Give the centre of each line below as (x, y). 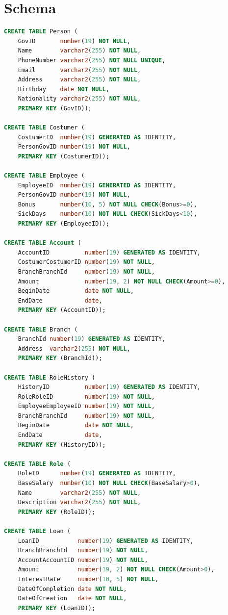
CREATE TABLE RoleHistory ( (50, 377)
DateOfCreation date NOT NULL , (72, 599)
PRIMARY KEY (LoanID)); (57, 608)
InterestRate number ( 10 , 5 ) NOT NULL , (88, 579)
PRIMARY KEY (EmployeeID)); (63, 224)
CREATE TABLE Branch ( (41, 329)
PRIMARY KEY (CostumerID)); (63, 156)
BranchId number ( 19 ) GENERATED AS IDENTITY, (92, 339)
